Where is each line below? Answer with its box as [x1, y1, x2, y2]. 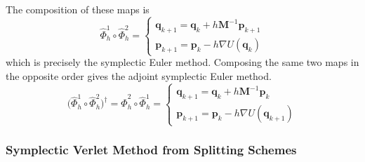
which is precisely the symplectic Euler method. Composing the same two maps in [6, 55, 359, 69]
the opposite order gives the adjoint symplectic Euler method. [6, 68, 272, 83]
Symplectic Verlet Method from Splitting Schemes [6, 141, 297, 158]
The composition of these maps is [6, 2, 150, 16]
